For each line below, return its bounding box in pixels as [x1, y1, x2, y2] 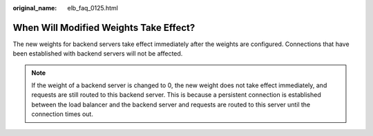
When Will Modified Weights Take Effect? [12, 21, 195, 34]
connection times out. [31, 110, 93, 118]
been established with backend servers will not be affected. [12, 49, 183, 58]
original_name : [12, 4, 57, 12]
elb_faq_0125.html [67, 4, 119, 12]
